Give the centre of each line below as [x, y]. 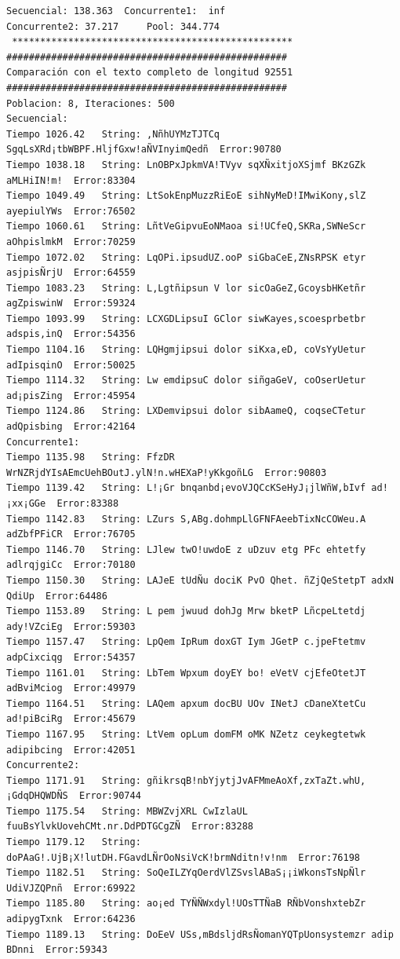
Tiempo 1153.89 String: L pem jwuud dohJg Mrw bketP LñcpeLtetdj [186, 611]
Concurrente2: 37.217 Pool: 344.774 [113, 26]
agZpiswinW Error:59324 [71, 304]
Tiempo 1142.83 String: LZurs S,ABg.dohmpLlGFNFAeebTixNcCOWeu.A [186, 519]
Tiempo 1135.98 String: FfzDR [91, 458]
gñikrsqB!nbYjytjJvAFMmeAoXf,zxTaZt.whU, [256, 780]
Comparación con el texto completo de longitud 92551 [150, 73]
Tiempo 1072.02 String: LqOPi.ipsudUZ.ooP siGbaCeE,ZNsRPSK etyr [186, 257]
